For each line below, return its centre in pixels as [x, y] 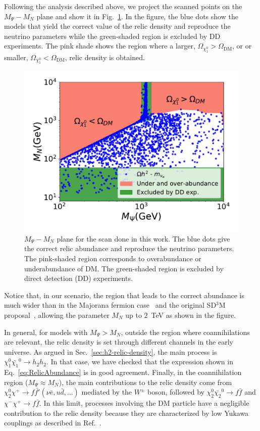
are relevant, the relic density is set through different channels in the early [119, 342]
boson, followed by [176, 392]
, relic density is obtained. [105, 57]
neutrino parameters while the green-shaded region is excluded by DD [112, 36]
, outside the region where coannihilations [185, 332]
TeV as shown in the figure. [193, 315]
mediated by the [107, 392]
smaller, [16, 57]
